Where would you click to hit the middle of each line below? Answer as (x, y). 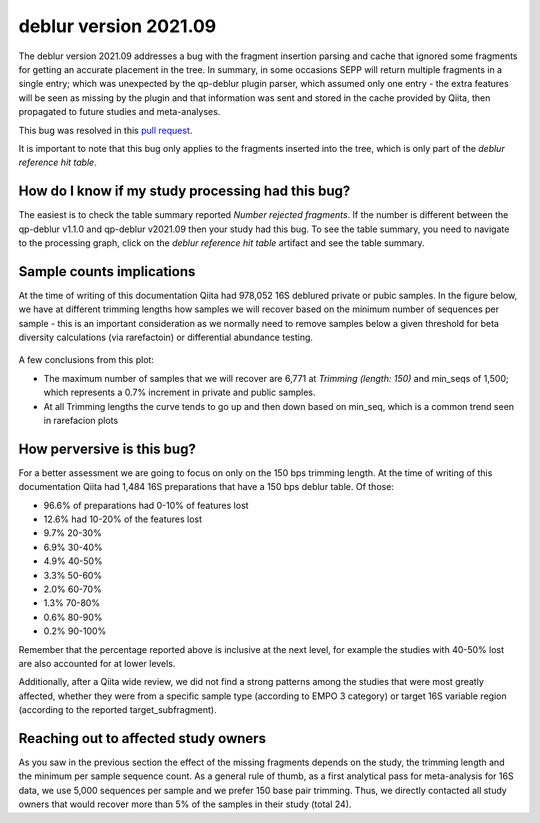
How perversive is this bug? (107, 448)
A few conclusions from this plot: (86, 360)
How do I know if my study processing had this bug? (184, 191)
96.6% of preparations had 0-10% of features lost (146, 505)
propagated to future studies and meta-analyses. (119, 112)
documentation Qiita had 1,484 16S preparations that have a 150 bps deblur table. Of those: (206, 487)
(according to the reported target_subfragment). (117, 710)
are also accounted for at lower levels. (97, 663)
